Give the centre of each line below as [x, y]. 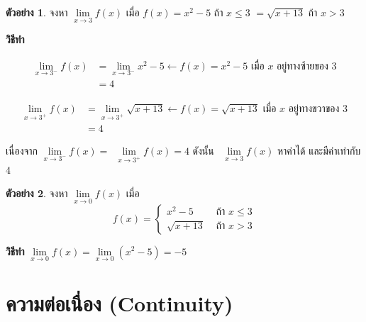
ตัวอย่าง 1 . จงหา [37, 12]
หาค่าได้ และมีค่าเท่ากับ [319, 150]
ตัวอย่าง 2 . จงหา [37, 193]
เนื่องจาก [22, 150]
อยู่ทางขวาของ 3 [318, 110]
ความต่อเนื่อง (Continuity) [120, 302]
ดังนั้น [203, 150]
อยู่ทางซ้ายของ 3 [307, 66]
